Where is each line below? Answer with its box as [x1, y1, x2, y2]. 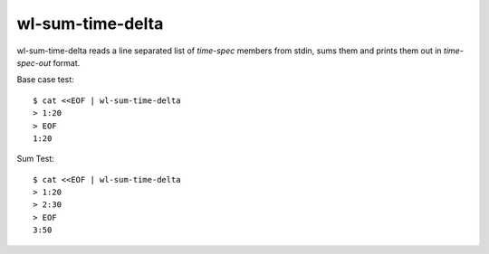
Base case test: [16, 74, 74, 85]
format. [53, 57, 81, 68]
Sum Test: [16, 154, 54, 165]
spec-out [16, 57, 52, 68]
